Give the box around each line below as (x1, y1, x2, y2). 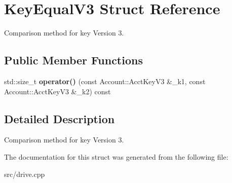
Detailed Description (4, 111, 115, 126)
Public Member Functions (4, 52, 143, 68)
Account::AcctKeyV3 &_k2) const (4, 86, 111, 96)
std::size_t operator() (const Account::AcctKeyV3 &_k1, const (4, 76, 206, 86)
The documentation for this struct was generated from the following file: (4, 151, 228, 162)
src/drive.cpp (4, 168, 45, 179)
